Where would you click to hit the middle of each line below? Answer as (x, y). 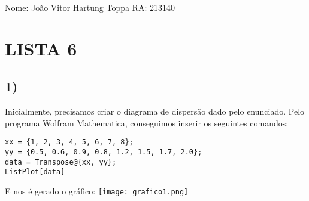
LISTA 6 (41, 48)
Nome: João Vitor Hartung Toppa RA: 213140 (90, 7)
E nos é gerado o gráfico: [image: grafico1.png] (97, 191)
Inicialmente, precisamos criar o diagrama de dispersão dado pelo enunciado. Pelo (155, 111)
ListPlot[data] (35, 172)
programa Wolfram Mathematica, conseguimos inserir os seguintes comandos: (147, 123)
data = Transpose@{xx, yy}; (61, 162)
